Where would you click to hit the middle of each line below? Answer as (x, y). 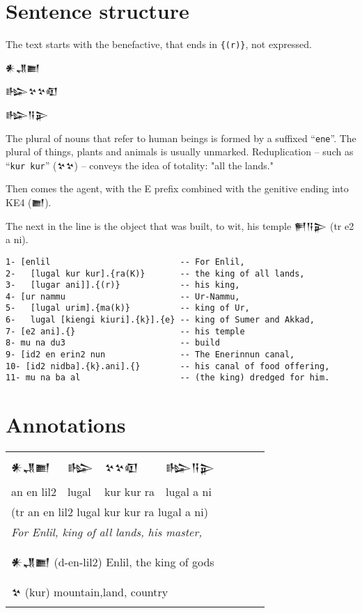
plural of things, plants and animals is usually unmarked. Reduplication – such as (180, 152)
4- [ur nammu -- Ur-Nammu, (123, 296)
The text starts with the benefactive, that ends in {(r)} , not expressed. (159, 44)
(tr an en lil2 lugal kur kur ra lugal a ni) (110, 512)
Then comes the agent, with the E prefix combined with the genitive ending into (177, 188)
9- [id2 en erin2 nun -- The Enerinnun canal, (150, 355)
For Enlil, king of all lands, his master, (107, 532)
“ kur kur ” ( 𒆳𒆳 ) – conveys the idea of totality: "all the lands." (140, 165)
